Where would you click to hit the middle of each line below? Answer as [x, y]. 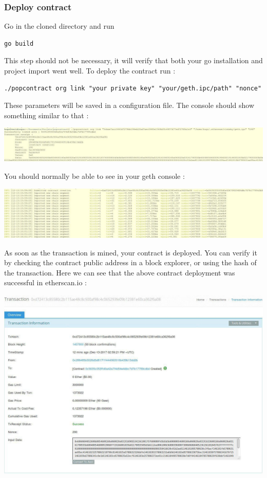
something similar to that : [46, 115]
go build [19, 43]
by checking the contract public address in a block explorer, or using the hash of [130, 262]
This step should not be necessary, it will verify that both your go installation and [133, 60]
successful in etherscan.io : [45, 282]
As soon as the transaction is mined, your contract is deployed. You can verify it [131, 252]
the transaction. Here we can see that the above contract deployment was [120, 272]
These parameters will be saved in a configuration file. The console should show [129, 105]
